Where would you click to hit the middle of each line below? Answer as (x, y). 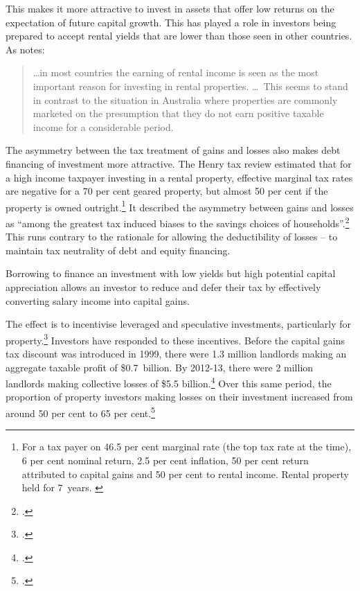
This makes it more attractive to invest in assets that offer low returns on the (170, 8)
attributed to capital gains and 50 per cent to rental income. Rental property (186, 474)
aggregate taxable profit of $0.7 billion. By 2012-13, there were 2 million (160, 367)
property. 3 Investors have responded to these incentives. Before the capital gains (175, 339)
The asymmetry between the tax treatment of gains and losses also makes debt (173, 150)
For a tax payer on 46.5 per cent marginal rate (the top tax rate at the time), (187, 447)
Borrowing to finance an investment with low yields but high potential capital (171, 273)
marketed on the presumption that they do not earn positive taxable (178, 113)
